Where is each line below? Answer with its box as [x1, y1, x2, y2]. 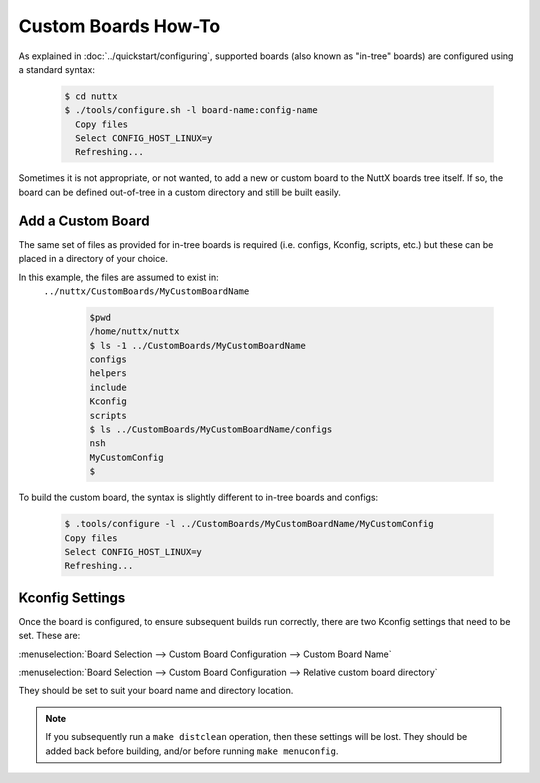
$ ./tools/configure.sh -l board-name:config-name [64, 105, 319, 116]
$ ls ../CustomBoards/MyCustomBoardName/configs [89, 424, 333, 435]
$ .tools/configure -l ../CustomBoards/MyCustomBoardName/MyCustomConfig [64, 518, 434, 530]
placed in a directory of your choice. [18, 253, 169, 265]
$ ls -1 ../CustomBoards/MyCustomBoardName [89, 340, 307, 351]
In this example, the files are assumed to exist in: [18, 271, 219, 283]
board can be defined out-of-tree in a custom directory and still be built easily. [18, 186, 342, 198]
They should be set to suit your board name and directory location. [18, 685, 294, 697]
